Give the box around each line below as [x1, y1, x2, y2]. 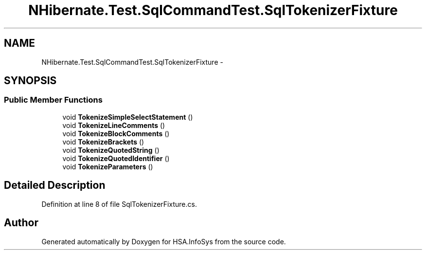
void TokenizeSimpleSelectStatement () [62, 112, 193, 121]
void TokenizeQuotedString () [62, 145, 160, 154]
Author [4, 217, 38, 229]
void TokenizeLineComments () [62, 121, 165, 129]
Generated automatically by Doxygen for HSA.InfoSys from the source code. [41, 237, 286, 246]
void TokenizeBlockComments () [62, 129, 170, 138]
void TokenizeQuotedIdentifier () [62, 154, 170, 163]
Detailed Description [4, 179, 106, 192]
